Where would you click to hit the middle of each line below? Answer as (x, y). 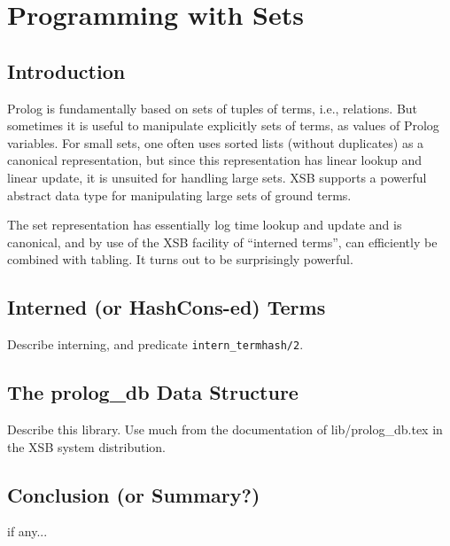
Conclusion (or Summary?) (134, 494)
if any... (27, 531)
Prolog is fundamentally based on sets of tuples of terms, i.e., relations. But (213, 108)
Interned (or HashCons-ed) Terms (167, 307)
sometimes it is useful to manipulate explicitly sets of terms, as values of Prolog (223, 125)
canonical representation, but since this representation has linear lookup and (215, 160)
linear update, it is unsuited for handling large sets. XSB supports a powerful (217, 177)
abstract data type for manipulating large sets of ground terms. (179, 195)
